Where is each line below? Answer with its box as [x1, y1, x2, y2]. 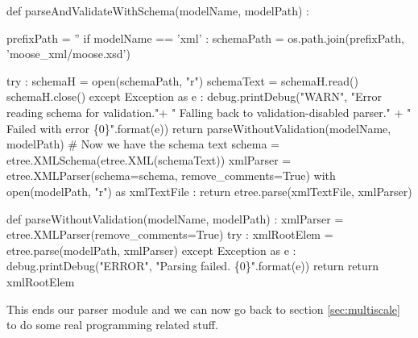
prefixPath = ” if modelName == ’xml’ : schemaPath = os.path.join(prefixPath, [6, 29, 404, 46]
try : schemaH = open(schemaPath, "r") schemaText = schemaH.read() [6, 72, 358, 89]
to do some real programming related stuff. [6, 316, 218, 333]
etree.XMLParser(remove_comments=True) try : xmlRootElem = [6, 226, 333, 243]
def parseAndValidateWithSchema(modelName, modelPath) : [6, 2, 310, 19]
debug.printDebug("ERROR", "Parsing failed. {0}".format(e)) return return [6, 257, 379, 274]
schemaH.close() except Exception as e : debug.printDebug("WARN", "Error [6, 88, 383, 105]
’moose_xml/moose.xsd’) [6, 45, 130, 62]
